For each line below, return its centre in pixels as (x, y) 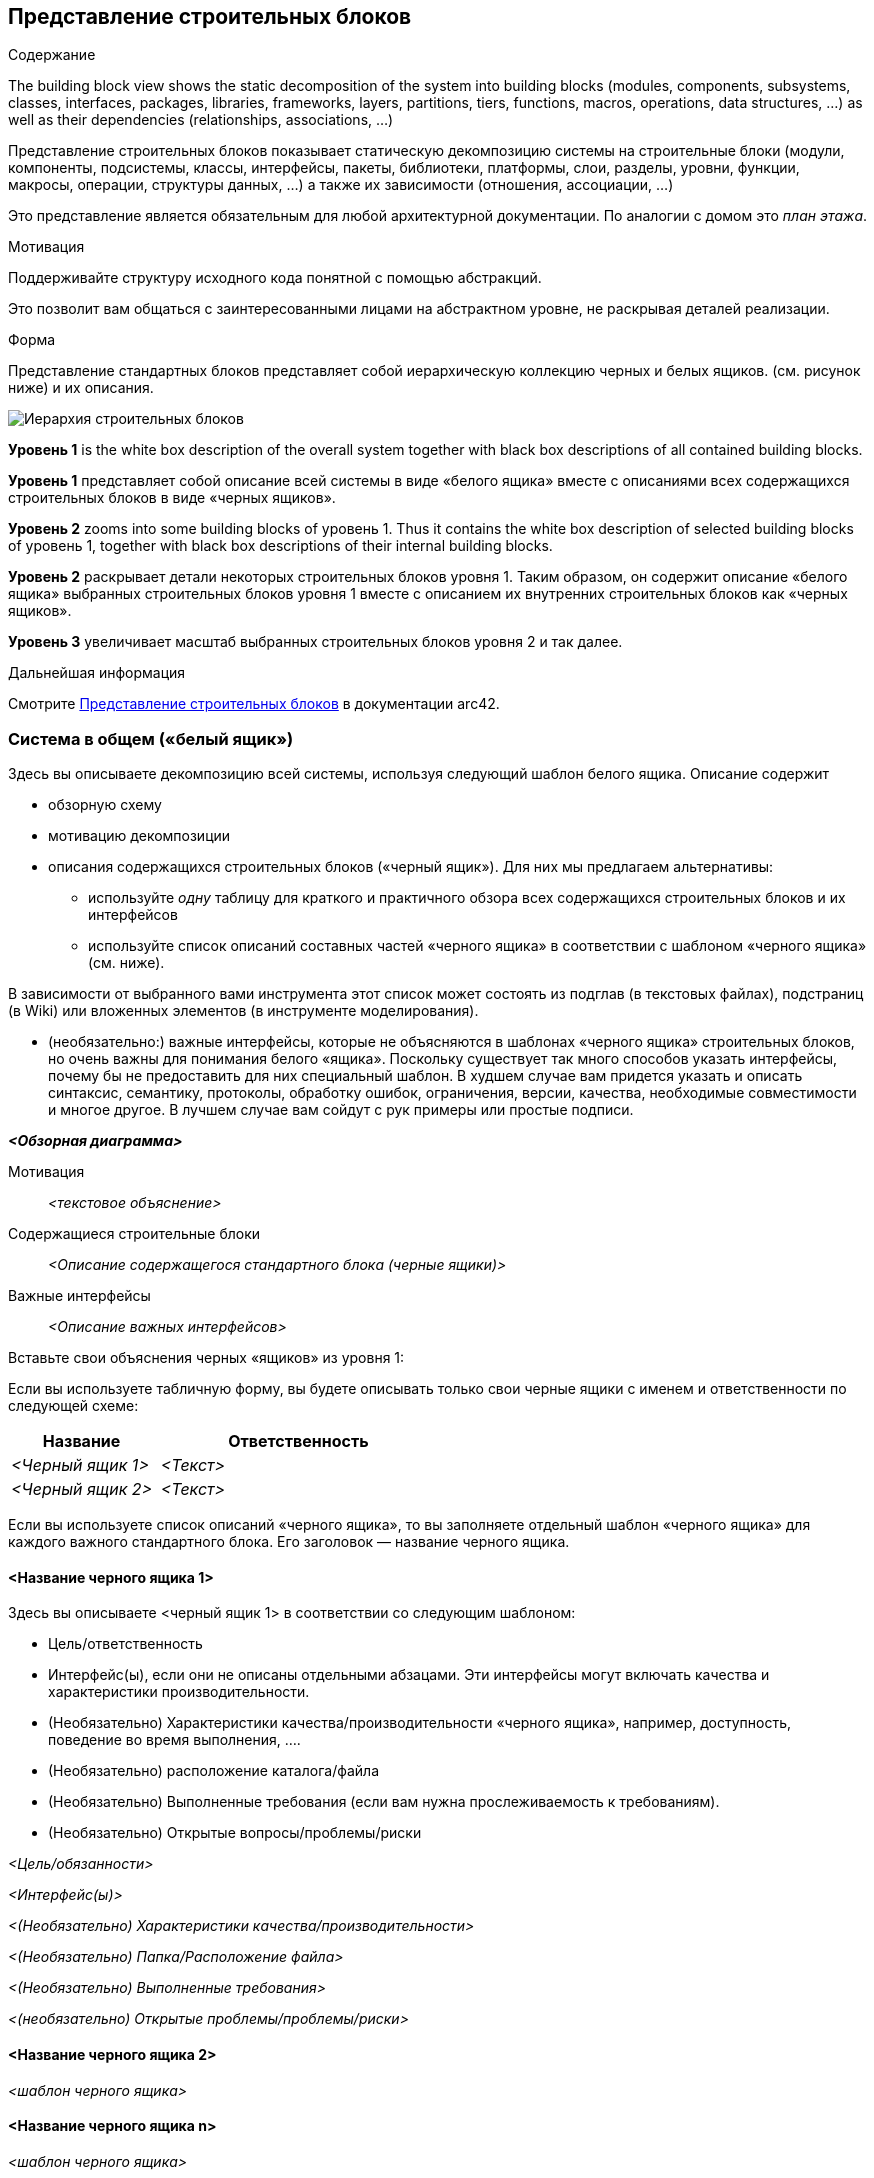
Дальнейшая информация (97, 673)
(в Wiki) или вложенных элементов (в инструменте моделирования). (243, 1011)
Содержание (52, 55)
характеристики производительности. (179, 1692)
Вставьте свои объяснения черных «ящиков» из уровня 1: (206, 1358)
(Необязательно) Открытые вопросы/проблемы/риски (235, 1833)
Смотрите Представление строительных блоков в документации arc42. (254, 704)
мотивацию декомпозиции (139, 836)
